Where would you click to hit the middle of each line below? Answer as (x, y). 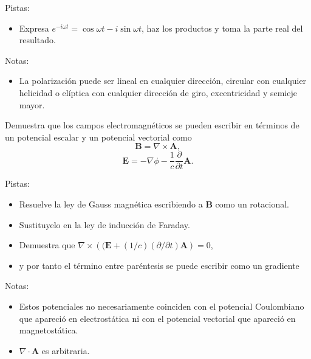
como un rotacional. (252, 204)
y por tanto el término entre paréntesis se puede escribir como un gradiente (159, 265)
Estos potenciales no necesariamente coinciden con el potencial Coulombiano (162, 306)
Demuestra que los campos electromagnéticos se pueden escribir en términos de (152, 125)
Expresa (34, 28)
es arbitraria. (66, 350)
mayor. (32, 104)
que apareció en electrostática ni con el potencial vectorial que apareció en (157, 318)
